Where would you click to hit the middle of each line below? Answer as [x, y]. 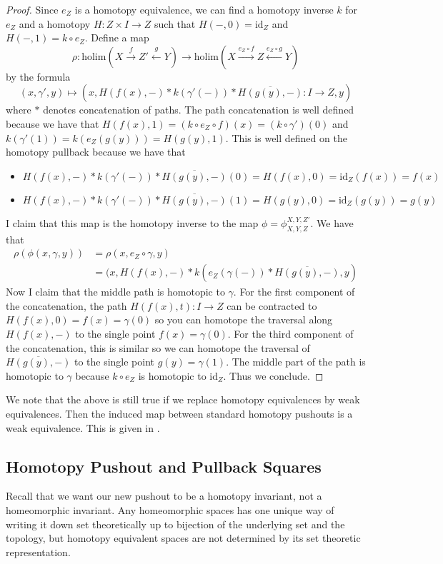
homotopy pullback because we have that [96, 152]
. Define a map [117, 37]
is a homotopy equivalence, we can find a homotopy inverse [204, 9]
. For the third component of [290, 333]
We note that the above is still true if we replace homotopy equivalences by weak [183, 399]
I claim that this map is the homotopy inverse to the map [132, 222]
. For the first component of [294, 292]
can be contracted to [272, 305]
